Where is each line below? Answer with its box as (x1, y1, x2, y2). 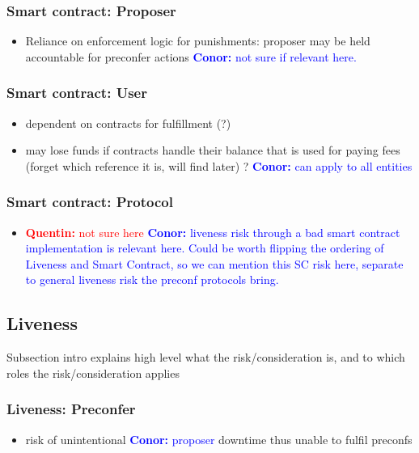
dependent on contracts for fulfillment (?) (25, 114, 231, 131)
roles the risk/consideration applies (6, 364, 180, 381)
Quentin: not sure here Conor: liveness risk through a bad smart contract (25, 223, 400, 240)
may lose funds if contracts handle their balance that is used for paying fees (25, 142, 400, 159)
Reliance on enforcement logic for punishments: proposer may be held (25, 32, 370, 49)
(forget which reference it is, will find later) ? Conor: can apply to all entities (25, 157, 413, 174)
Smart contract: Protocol (6, 192, 173, 212)
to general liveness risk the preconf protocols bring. (25, 271, 279, 288)
